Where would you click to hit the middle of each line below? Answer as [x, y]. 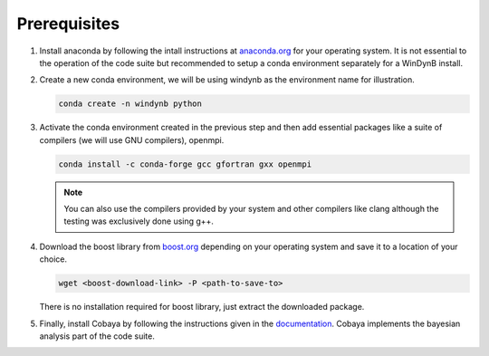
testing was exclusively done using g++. [139, 221]
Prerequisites [68, 24]
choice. [53, 259]
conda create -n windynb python [130, 104]
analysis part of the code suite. [97, 336]
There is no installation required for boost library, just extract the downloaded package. [202, 307]
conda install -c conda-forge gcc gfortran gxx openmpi [185, 164]
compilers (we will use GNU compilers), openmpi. [132, 140]
